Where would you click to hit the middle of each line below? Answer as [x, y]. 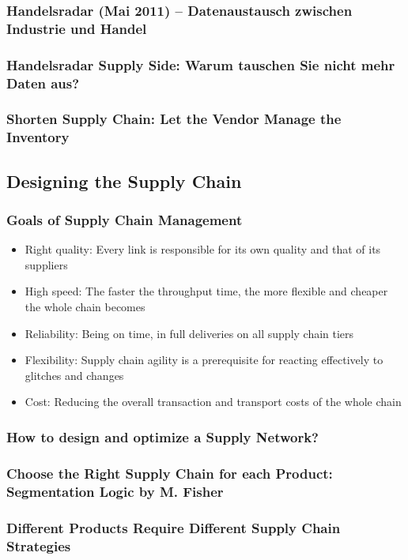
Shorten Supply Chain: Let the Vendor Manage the [174, 119]
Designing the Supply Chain [124, 180]
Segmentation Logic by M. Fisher [115, 491]
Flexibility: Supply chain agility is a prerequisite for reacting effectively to [204, 360]
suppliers [46, 264]
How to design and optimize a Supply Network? [162, 436]
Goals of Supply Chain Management [125, 220]
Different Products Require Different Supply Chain [174, 527]
